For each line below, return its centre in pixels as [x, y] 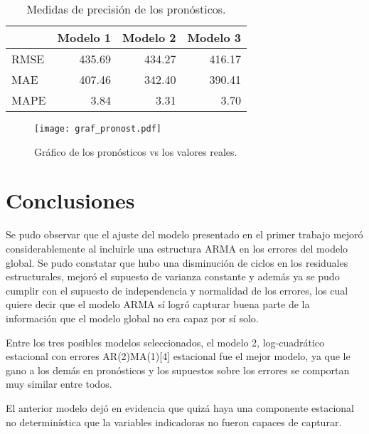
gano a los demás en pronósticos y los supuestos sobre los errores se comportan [178, 370]
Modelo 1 [84, 37]
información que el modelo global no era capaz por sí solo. [132, 318]
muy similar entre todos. [59, 384]
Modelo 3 [214, 37]
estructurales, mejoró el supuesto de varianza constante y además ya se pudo [173, 276]
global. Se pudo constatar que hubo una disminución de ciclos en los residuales [177, 262]
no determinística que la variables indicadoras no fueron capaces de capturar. [174, 422]
